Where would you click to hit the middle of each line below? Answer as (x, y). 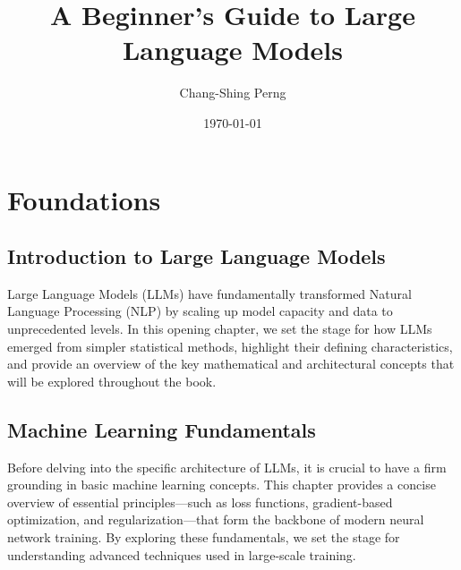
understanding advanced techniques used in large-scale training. (182, 554)
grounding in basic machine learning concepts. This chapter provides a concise (222, 485)
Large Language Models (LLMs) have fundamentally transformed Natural (209, 293)
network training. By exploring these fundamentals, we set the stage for (204, 537)
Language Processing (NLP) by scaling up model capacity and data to (200, 311)
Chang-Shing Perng (233, 93)
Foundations (84, 199)
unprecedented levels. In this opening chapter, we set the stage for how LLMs (220, 329)
